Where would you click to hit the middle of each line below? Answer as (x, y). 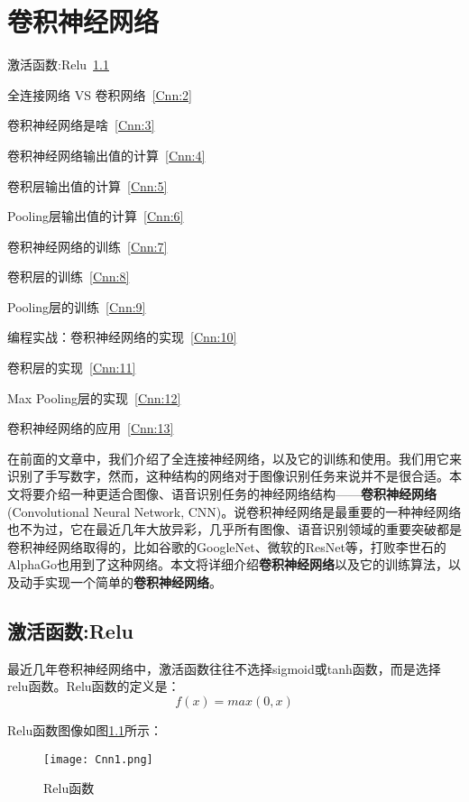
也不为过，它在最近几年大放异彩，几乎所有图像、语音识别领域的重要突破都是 (234, 529)
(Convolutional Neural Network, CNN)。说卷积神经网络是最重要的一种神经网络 (234, 511)
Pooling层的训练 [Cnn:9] (77, 306)
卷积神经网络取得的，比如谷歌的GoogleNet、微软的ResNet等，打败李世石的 (227, 546)
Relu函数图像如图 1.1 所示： (85, 729)
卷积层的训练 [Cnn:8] (69, 277)
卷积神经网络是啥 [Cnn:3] (81, 125)
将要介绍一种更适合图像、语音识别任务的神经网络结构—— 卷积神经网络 (228, 494)
